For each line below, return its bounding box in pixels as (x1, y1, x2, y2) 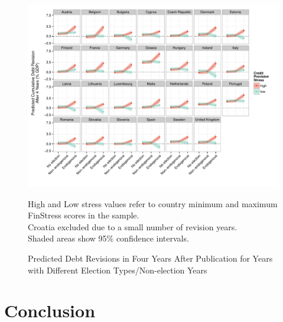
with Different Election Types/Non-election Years (28, 263, 207, 276)
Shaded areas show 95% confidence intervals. (28, 232, 189, 244)
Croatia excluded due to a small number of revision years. (28, 220, 238, 233)
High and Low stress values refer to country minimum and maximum (28, 197, 278, 210)
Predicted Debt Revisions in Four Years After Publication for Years (28, 252, 273, 265)
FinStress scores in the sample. (28, 209, 139, 221)
